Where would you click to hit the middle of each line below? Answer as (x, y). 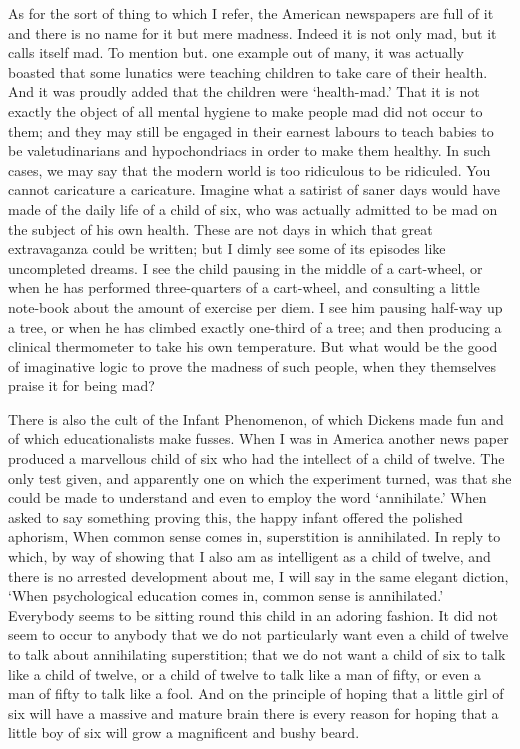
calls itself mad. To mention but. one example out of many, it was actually (236, 52)
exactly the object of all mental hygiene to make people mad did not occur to (245, 110)
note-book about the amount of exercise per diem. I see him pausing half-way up (255, 306)
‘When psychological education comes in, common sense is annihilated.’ (226, 595)
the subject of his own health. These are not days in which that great (220, 228)
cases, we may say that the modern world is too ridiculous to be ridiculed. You (249, 169)
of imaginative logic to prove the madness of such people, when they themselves (252, 365)
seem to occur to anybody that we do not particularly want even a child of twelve (258, 634)
